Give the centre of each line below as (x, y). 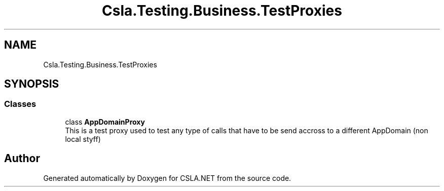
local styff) (83, 139)
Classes (20, 104)
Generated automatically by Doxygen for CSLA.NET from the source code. (167, 178)
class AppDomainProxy (105, 122)
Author (22, 159)
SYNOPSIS (32, 84)
